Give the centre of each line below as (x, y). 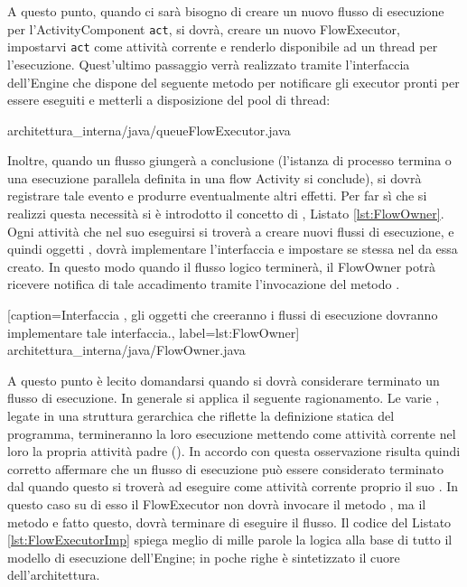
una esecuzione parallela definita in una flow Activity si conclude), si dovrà (215, 177)
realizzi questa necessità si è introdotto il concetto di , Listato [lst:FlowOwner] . (226, 214)
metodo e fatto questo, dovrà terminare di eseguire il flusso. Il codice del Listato (229, 522)
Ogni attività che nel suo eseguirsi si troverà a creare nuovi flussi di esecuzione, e (231, 231)
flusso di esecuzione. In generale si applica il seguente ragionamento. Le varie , (224, 398)
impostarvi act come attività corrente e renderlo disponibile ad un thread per (223, 47)
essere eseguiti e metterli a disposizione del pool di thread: (169, 100)
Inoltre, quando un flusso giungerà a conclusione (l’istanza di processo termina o (229, 160)
